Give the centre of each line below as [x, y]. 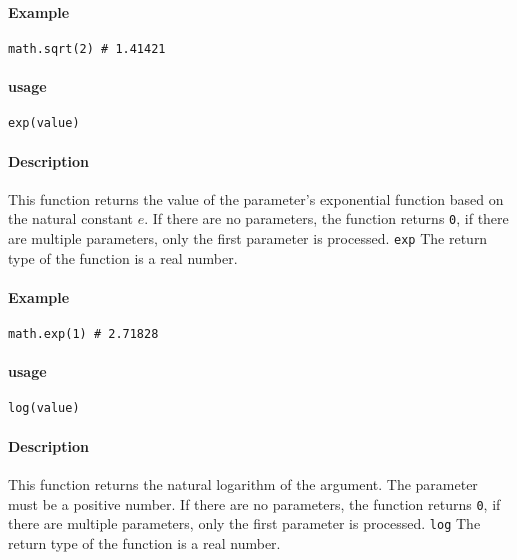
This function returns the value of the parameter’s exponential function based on [256, 198]
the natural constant [70, 218]
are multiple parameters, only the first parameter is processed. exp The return [248, 237]
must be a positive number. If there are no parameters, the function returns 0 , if [254, 503]
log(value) [44, 408]
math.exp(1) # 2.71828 [83, 334]
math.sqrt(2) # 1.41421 [87, 48]
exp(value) [44, 123]
